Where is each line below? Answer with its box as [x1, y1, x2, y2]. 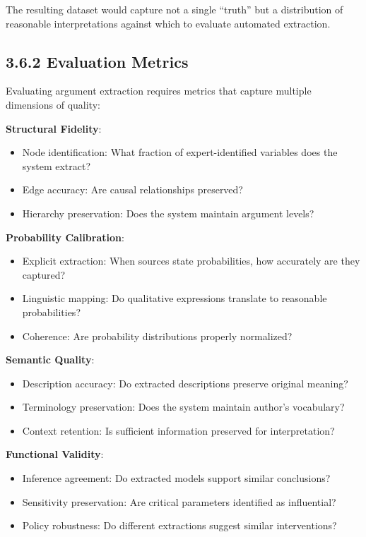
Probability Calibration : [6, 229, 124, 244]
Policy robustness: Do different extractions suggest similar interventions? [22, 518, 337, 533]
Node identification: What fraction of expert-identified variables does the [22, 145, 338, 159]
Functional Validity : [6, 447, 104, 461]
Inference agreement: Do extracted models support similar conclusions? [22, 471, 331, 485]
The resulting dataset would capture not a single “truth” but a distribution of [6, 2, 343, 16]
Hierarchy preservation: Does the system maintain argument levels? [22, 205, 314, 220]
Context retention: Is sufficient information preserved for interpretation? [22, 423, 335, 438]
